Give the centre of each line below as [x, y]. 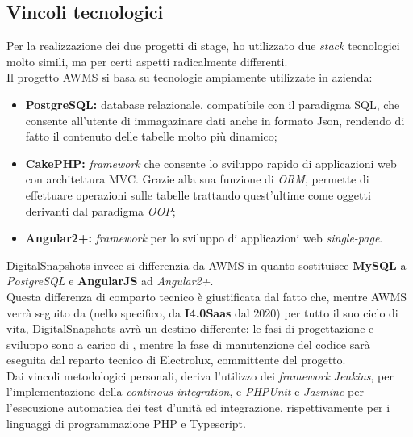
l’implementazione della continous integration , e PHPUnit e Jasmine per [185, 391]
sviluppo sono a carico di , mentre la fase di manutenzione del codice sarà [188, 344]
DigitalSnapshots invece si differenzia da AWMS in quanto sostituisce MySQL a [206, 265]
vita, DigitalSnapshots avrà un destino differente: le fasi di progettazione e [190, 328]
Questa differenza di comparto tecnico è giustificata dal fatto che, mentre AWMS [207, 296]
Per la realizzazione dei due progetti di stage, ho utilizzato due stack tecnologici [203, 46]
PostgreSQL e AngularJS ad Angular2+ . [110, 281]
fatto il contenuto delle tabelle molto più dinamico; [151, 136]
